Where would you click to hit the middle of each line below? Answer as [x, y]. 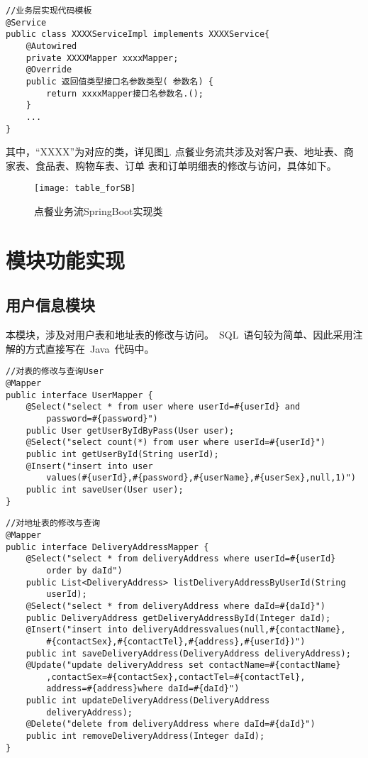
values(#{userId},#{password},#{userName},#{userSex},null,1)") [201, 478]
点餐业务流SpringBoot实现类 [99, 211]
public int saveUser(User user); [105, 489]
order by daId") [84, 570]
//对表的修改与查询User [55, 372]
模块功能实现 [66, 259]
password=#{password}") [102, 419]
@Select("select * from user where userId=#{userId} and [163, 407]
